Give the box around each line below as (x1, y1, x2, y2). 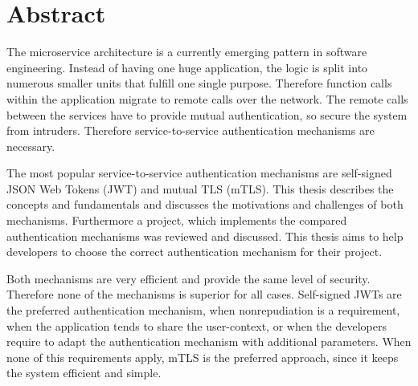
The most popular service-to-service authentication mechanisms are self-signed (6, 165, 392, 181)
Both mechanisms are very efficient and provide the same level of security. (6, 270, 371, 286)
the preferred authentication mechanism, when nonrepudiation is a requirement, (6, 302, 400, 319)
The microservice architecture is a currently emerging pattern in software (6, 43, 367, 60)
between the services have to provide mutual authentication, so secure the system (6, 106, 408, 123)
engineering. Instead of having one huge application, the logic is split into (6, 59, 368, 75)
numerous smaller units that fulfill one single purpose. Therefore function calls (6, 75, 392, 91)
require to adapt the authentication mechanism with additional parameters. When (6, 333, 412, 350)
